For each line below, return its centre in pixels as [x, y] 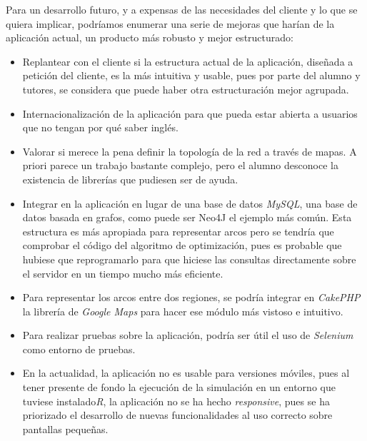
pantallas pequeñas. [65, 429]
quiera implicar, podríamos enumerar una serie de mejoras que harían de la [170, 23]
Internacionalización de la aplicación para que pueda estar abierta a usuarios [190, 113]
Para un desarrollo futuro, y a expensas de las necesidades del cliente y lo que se [182, 9]
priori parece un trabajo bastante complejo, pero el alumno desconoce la [180, 165]
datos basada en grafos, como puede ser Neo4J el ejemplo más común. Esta [187, 217]
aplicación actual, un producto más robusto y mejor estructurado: [150, 37]
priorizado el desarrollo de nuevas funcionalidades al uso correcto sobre [177, 415]
